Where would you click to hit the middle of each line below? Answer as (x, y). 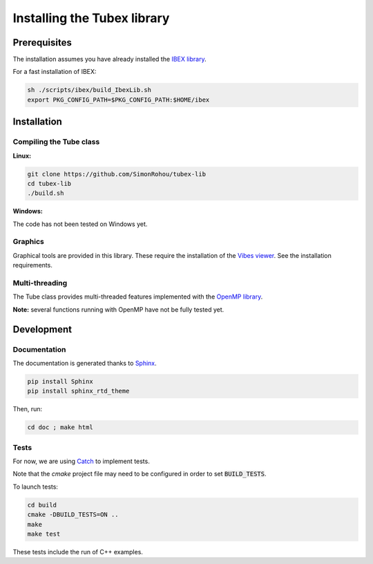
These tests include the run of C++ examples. (78, 552)
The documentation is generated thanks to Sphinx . (85, 363)
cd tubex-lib (49, 184)
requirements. (33, 265)
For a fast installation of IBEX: (55, 72)
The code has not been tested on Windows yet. (80, 224)
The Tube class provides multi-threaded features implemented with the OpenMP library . (138, 297)
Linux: (22, 156)
